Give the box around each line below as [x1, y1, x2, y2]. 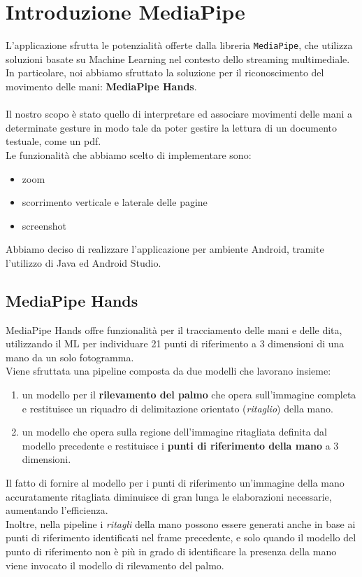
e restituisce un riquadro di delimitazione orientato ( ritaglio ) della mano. [22, 401, 333, 415]
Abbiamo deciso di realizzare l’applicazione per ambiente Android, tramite [6, 242, 324, 256]
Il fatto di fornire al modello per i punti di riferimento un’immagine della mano [6, 475, 345, 490]
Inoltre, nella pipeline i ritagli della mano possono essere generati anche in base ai [6, 516, 356, 531]
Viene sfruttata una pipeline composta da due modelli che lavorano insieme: [6, 363, 331, 378]
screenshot [22, 218, 66, 232]
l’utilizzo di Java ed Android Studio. [6, 255, 161, 270]
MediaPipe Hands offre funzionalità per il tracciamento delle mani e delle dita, [6, 322, 342, 337]
